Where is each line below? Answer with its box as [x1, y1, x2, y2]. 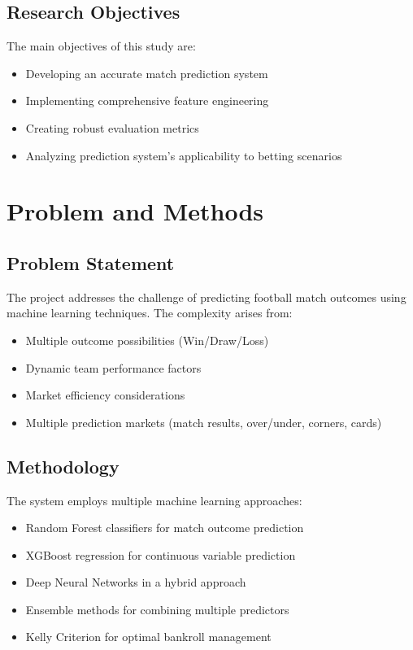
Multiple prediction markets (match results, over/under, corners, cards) [25, 413, 382, 430]
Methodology [7, 453, 120, 478]
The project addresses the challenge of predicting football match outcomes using [7, 288, 406, 305]
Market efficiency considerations [25, 386, 185, 404]
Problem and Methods [7, 194, 264, 228]
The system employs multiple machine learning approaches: [7, 491, 302, 508]
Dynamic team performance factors [25, 359, 202, 376]
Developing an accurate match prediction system [25, 64, 268, 81]
